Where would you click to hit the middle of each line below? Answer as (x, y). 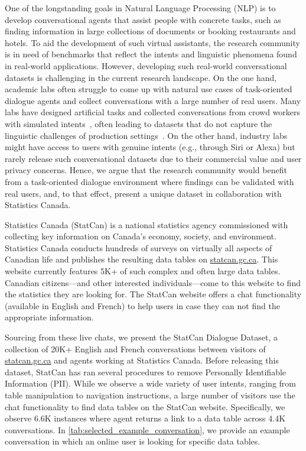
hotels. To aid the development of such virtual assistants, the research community (152, 42)
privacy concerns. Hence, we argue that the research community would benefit (146, 170)
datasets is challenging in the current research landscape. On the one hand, (141, 77)
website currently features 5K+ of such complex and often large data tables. (143, 271)
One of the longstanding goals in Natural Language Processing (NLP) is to (140, 8)
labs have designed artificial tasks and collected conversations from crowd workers (153, 112)
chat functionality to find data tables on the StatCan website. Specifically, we (145, 406)
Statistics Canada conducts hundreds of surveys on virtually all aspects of (139, 247)
